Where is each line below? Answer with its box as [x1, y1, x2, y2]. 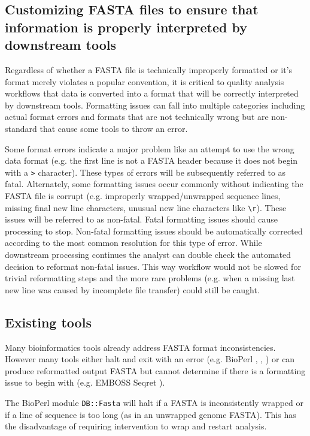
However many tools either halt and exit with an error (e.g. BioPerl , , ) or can [5, 353, 295, 365]
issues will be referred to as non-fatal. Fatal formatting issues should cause [5, 213, 278, 225]
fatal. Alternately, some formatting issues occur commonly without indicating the [5, 178, 303, 190]
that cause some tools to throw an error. [39, 122, 188, 134]
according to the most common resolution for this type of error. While [5, 236, 262, 249]
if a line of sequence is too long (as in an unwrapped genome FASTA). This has [5, 408, 296, 420]
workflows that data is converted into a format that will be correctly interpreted [5, 87, 299, 100]
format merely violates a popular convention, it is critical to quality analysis [5, 75, 284, 88]
